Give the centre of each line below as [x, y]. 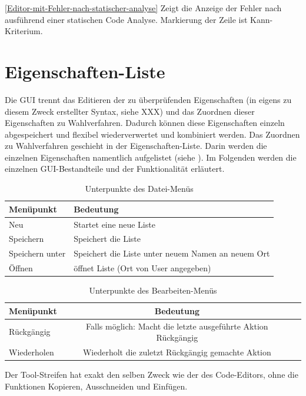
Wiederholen [31, 352]
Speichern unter [37, 253]
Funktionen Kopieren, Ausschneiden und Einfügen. [96, 386]
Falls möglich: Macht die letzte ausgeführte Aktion [177, 326]
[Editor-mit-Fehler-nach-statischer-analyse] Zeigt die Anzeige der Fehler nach [143, 8]
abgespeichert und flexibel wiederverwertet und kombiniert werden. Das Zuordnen [152, 134]
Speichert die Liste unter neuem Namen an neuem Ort [172, 253]
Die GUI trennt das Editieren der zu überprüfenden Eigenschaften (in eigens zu [148, 99]
